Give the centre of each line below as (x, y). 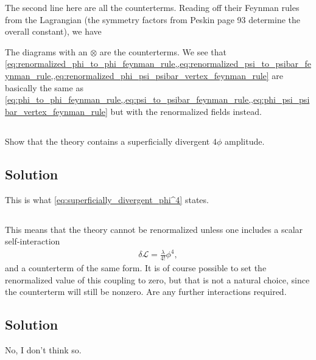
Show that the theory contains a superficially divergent (107, 141)
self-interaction (33, 241)
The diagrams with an (46, 51)
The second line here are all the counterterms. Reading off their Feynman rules (152, 7)
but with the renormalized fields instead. (186, 111)
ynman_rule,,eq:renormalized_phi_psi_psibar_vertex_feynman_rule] (137, 75)
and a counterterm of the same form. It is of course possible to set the (136, 268)
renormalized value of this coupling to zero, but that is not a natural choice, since (157, 279)
